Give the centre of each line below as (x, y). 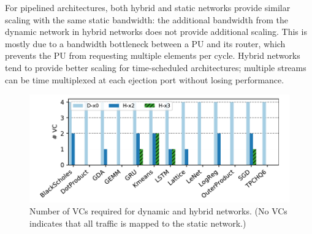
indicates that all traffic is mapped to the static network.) (138, 223)
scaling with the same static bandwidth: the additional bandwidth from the (146, 19)
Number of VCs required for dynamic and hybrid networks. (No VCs (158, 211)
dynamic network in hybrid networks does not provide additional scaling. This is (156, 32)
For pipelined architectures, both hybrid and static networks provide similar (148, 7)
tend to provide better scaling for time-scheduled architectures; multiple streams (156, 67)
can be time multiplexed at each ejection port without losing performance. (145, 79)
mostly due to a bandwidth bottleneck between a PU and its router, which (145, 43)
